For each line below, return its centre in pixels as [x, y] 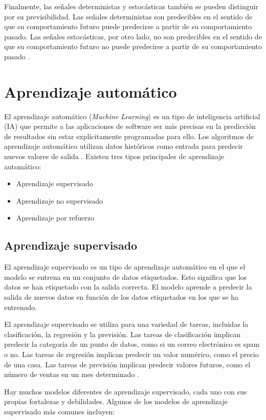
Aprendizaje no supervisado [60, 200]
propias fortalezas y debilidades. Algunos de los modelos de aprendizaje [116, 401]
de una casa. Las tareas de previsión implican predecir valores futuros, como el [127, 364]
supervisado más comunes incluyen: [60, 411]
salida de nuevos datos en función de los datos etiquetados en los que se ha [121, 297]
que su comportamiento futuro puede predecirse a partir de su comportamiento [128, 26]
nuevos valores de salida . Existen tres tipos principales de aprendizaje [114, 156]
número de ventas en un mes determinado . [72, 374]
